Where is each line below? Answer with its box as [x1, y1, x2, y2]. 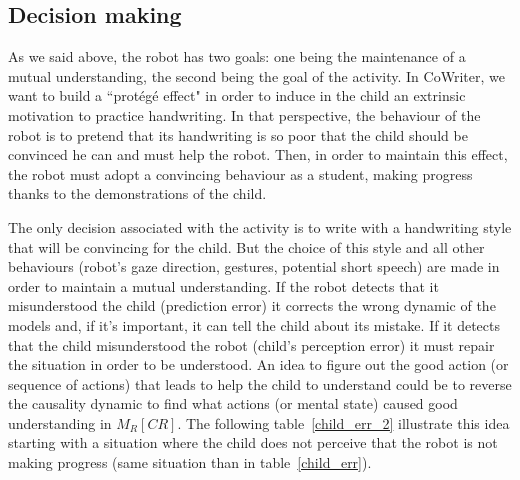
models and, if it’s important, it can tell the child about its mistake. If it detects [8, 314, 500, 335]
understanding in [8, 412, 112, 433]
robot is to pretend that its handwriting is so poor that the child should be [8, 124, 468, 145]
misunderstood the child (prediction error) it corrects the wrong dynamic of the [8, 295, 496, 316]
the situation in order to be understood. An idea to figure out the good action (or [8, 354, 509, 375]
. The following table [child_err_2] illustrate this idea [177, 412, 510, 433]
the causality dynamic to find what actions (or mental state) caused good [8, 393, 458, 414]
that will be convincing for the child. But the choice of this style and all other [8, 236, 485, 257]
